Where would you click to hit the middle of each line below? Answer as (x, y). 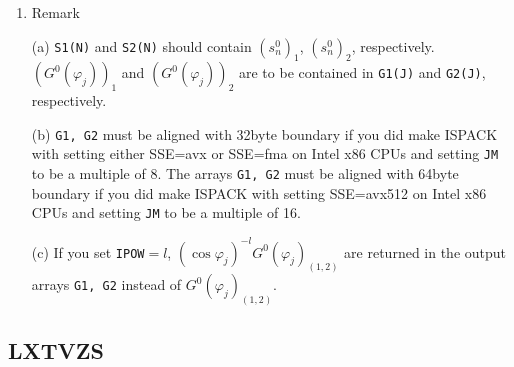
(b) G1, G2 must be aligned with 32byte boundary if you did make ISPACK (264, 133)
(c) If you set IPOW (88, 251)
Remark (55, 12)
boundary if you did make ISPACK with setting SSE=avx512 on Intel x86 (259, 192)
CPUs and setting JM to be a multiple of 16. (166, 212)
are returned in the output (425, 251)
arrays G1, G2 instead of (106, 284)
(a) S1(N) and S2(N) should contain (141, 45)
